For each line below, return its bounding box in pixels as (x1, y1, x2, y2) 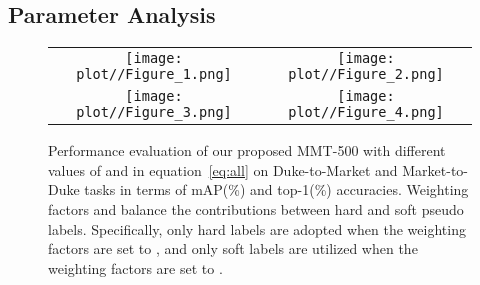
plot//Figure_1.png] (76, 66, 232, 83)
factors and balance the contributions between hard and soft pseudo (48, 198, 464, 219)
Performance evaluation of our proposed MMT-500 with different (48, 140, 446, 161)
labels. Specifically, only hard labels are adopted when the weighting (48, 218, 466, 239)
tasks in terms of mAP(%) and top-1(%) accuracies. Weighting (84, 179, 469, 200)
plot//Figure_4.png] (288, 104, 444, 121)
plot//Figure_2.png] (288, 66, 444, 83)
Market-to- (402, 159, 469, 180)
